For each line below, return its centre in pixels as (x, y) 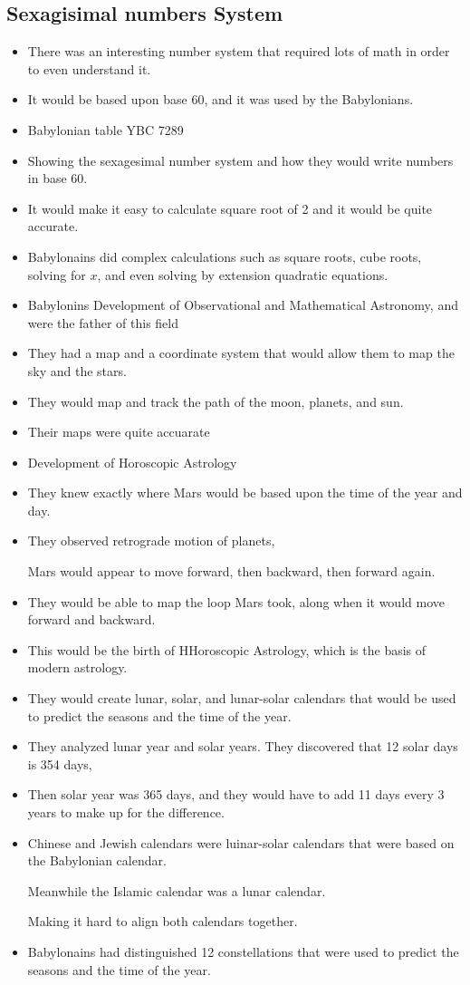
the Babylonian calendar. (97, 860)
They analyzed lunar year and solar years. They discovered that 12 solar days (243, 746)
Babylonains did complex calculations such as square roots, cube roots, (225, 256)
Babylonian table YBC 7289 (106, 129)
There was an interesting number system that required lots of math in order (239, 51)
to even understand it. (89, 68)
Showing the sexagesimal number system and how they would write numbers (240, 160)
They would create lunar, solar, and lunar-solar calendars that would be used (242, 698)
